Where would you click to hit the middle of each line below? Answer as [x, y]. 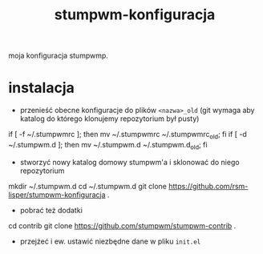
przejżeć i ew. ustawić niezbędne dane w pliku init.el [110, 241]
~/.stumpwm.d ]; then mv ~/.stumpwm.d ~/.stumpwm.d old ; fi [108, 145]
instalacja [41, 88]
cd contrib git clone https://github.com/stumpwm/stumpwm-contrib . [122, 225]
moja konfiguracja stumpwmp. [58, 56]
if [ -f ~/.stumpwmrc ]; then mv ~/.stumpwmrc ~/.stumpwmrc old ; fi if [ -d [127, 135]
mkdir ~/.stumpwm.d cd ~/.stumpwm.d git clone [87, 186]
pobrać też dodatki [51, 210]
